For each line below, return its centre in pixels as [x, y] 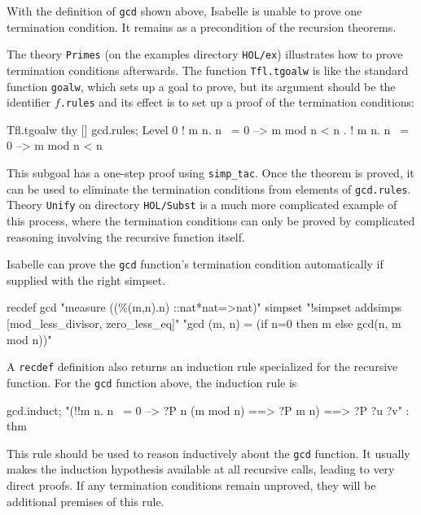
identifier [29, 102]
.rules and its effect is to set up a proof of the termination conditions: [237, 102]
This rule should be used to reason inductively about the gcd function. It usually [208, 453]
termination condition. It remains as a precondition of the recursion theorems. [202, 26]
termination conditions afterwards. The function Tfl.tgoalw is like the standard [208, 70]
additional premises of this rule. [86, 501]
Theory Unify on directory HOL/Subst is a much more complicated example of [202, 205]
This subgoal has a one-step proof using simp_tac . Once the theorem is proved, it [210, 173]
